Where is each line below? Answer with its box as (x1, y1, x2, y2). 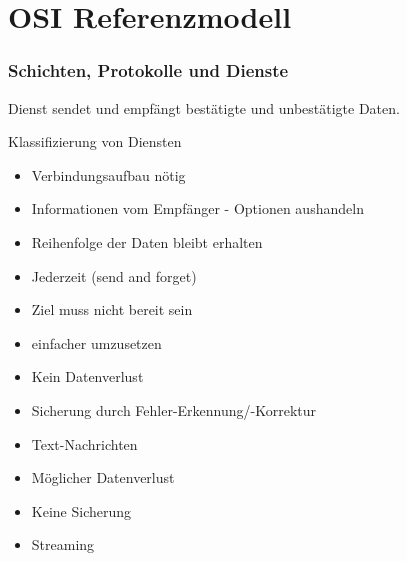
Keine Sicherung (31, 500, 132, 521)
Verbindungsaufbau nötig (31, 164, 186, 185)
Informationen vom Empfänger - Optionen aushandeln (31, 198, 364, 219)
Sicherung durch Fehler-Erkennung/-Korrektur (31, 399, 317, 420)
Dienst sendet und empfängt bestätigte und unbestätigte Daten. (8, 97, 400, 118)
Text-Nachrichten (31, 433, 138, 454)
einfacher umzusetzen (31, 332, 162, 353)
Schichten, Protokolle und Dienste (8, 58, 289, 83)
